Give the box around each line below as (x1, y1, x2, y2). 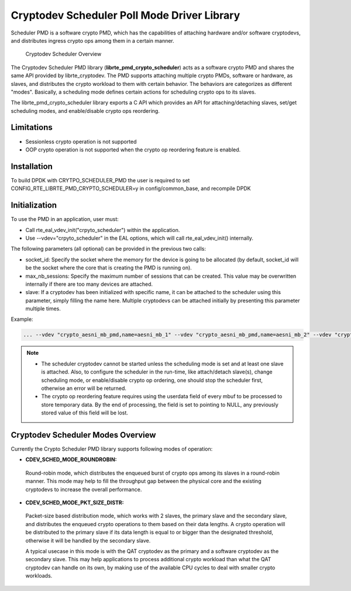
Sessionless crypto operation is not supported (25, 138, 137, 145)
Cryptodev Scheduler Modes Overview (11, 430, 156, 440)
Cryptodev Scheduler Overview (25, 50, 102, 58)
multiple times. (25, 305, 61, 312)
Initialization (11, 201, 57, 210)
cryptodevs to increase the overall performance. (25, 486, 142, 493)
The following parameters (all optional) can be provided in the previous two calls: (11, 246, 207, 253)
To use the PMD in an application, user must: (11, 216, 119, 223)
